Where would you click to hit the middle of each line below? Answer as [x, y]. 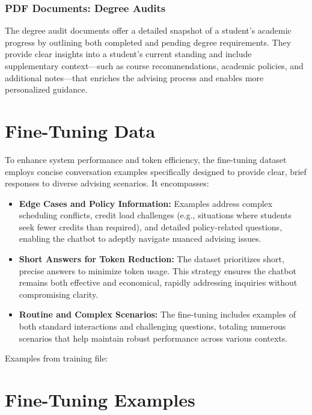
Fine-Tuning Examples [100, 399]
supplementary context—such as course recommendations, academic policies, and [154, 66]
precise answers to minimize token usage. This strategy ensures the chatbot [158, 270]
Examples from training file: [57, 358]
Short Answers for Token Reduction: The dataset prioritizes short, [151, 259]
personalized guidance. [46, 89]
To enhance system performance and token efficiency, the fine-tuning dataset [146, 159]
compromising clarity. [59, 294]
